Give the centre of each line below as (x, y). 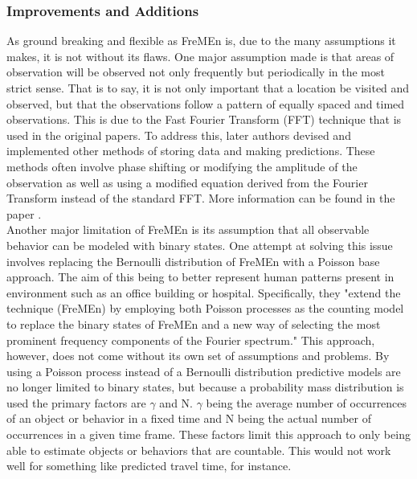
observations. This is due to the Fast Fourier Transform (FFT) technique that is (204, 119)
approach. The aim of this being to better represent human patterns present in (200, 277)
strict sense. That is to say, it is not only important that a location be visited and (208, 88)
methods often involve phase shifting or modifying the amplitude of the (182, 166)
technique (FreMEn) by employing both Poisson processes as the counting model (205, 308)
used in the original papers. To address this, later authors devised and (179, 135)
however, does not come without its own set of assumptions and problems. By (198, 356)
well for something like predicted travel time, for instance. (149, 466)
